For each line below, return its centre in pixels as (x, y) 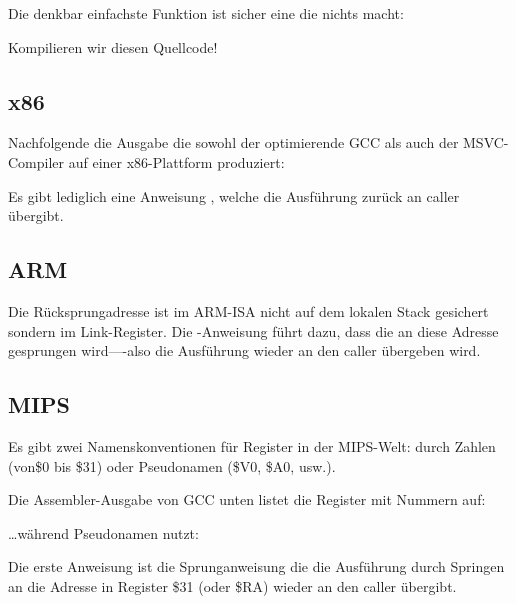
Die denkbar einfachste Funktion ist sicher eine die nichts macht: (206, 13)
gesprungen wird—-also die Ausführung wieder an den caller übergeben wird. (244, 350)
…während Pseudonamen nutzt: (103, 532)
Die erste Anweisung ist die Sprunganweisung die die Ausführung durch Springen (256, 566)
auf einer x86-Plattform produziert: (176, 161)
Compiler (36, 161)
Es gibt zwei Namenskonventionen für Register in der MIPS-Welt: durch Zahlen (252, 445)
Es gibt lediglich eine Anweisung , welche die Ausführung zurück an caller (234, 195)
